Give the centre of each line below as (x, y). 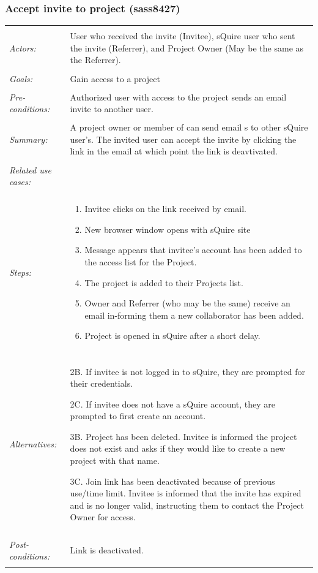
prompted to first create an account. (138, 416)
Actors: (23, 47)
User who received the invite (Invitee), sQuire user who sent (183, 36)
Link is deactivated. (107, 550)
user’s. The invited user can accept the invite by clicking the (183, 139)
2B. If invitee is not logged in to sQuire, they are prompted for (187, 371)
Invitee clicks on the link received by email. (165, 209)
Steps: (20, 272)
